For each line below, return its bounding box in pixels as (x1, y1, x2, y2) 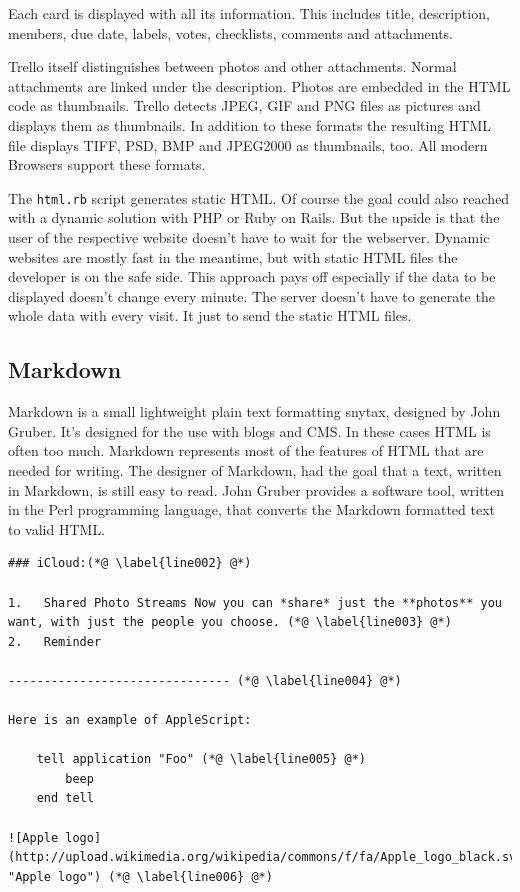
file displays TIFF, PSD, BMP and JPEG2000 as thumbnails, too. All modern (8, 134, 488, 155)
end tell (36, 791, 94, 806)
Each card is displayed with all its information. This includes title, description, (8, 3, 490, 23)
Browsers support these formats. (8, 154, 206, 175)
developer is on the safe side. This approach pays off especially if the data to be (8, 266, 496, 287)
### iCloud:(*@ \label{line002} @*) (8, 556, 252, 571)
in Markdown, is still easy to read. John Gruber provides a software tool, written (8, 479, 505, 500)
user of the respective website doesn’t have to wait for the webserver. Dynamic (8, 227, 490, 247)
